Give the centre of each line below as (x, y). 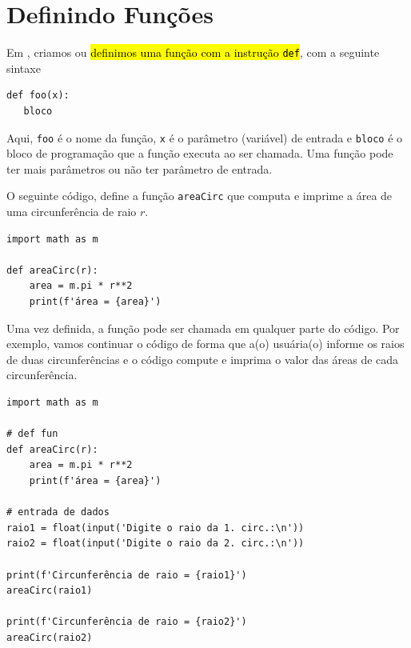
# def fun (32, 434)
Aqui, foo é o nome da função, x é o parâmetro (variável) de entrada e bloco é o (205, 137)
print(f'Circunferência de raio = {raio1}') (127, 575)
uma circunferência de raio (72, 212)
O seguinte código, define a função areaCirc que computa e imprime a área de (200, 196)
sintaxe (24, 68)
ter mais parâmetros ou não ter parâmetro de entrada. (140, 168)
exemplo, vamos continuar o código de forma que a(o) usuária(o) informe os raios (205, 344)
